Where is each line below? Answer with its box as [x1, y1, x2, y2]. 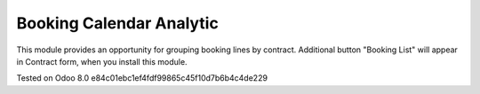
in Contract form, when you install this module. [16, 56, 188, 67]
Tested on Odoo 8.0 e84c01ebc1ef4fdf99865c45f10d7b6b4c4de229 [16, 73, 268, 83]
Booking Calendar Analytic [16, 13, 220, 33]
